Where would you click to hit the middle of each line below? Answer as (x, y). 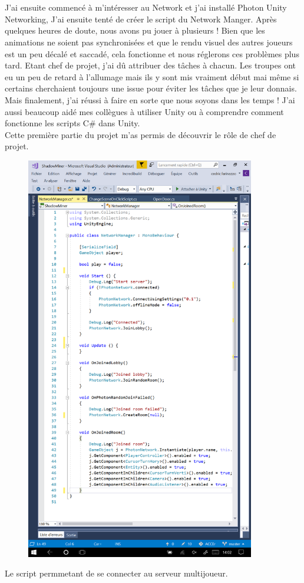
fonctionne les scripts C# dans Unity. (72, 123)
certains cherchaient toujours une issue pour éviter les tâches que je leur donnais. (151, 88)
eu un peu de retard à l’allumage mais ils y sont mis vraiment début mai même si (152, 76)
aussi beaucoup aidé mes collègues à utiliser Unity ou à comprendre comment (144, 111)
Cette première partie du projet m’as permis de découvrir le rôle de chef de (141, 134)
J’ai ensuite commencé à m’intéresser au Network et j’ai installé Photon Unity (146, 7)
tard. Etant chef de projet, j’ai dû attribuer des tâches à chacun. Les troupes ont (151, 65)
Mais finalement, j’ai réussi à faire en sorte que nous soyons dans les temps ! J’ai (150, 99)
